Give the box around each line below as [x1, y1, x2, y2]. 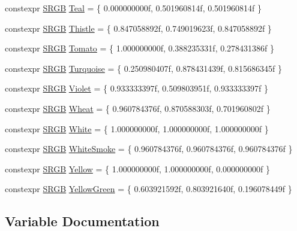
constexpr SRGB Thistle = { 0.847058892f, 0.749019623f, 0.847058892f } [5, 22, 272, 34]
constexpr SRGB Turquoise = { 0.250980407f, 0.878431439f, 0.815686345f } [5, 62, 283, 74]
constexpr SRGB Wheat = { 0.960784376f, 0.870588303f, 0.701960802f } [5, 102, 271, 114]
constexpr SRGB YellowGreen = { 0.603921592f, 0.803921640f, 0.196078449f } [5, 183, 292, 195]
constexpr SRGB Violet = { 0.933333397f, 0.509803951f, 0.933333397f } [5, 82, 268, 95]
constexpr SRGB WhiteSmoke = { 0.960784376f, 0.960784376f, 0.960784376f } [5, 142, 293, 155]
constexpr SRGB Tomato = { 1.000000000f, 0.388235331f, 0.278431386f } [5, 42, 275, 54]
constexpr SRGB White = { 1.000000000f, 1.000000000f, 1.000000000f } [5, 122, 269, 135]
